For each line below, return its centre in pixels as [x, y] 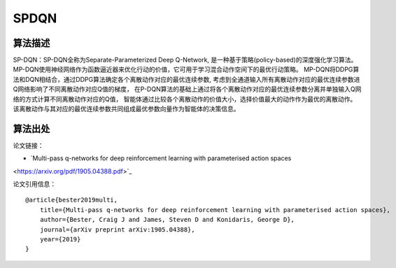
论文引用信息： [34, 184]
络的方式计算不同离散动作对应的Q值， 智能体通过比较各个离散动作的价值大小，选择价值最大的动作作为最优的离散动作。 [185, 99]
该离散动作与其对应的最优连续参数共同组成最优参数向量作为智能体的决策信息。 [126, 109]
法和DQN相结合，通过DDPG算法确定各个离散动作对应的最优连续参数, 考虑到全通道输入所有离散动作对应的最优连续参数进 [186, 79]
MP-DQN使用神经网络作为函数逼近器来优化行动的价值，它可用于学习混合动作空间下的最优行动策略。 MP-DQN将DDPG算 [186, 69]
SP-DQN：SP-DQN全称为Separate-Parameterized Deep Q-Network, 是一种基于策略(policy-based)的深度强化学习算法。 [185, 60]
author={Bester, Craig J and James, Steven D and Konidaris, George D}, [167, 220]
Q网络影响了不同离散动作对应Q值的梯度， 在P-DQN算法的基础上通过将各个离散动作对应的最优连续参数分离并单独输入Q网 [187, 89]
